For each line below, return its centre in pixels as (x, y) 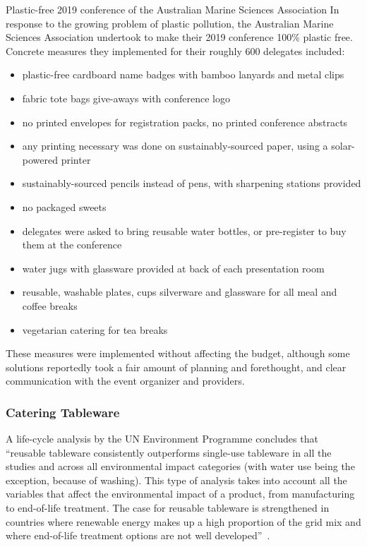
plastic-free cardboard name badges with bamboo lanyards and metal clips (183, 74)
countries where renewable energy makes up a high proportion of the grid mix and (183, 521)
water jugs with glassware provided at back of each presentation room (173, 268)
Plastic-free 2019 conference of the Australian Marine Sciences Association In (173, 9)
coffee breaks (50, 305)
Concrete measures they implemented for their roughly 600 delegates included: (175, 50)
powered (40, 159)
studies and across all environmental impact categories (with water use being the (180, 466)
